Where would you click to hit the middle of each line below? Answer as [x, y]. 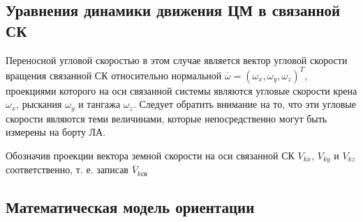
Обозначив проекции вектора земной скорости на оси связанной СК [150, 155]
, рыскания [39, 104]
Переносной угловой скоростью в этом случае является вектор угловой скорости [177, 60]
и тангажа [99, 104]
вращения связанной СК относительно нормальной [114, 75]
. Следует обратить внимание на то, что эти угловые [244, 104]
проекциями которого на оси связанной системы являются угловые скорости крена [181, 90]
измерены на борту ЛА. [56, 132]
